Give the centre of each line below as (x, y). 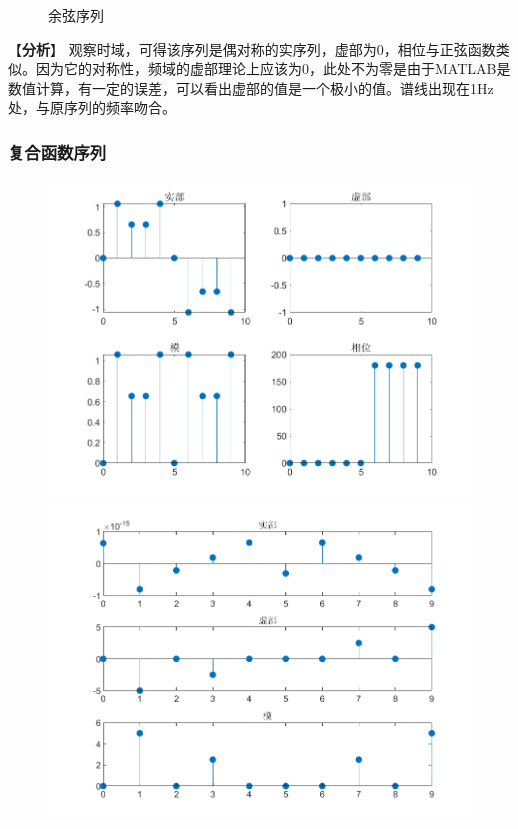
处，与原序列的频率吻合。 (92, 107)
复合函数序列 (57, 151)
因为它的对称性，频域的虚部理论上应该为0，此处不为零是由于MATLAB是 (273, 68)
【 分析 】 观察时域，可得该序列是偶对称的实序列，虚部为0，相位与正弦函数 (252, 48)
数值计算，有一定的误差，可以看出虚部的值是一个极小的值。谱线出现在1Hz (251, 87)
